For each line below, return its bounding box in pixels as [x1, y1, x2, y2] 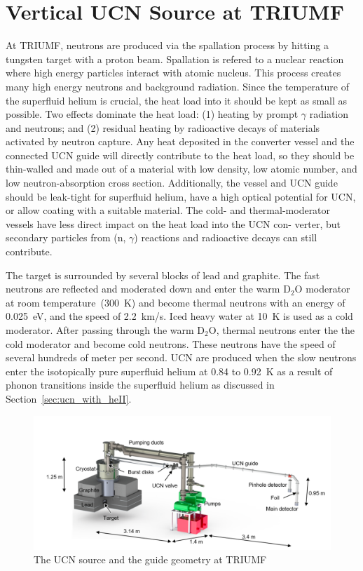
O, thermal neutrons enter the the [208, 323, 355, 337]
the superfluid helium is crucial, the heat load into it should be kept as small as [6, 93, 348, 107]
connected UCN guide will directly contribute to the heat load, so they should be [6, 147, 355, 162]
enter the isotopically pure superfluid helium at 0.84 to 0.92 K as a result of [6, 363, 333, 378]
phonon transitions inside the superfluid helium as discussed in [6, 377, 275, 392]
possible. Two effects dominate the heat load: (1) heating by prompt [6, 107, 299, 121]
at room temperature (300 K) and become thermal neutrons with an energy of [6, 295, 345, 309]
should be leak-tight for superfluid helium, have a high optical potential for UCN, [6, 189, 356, 203]
